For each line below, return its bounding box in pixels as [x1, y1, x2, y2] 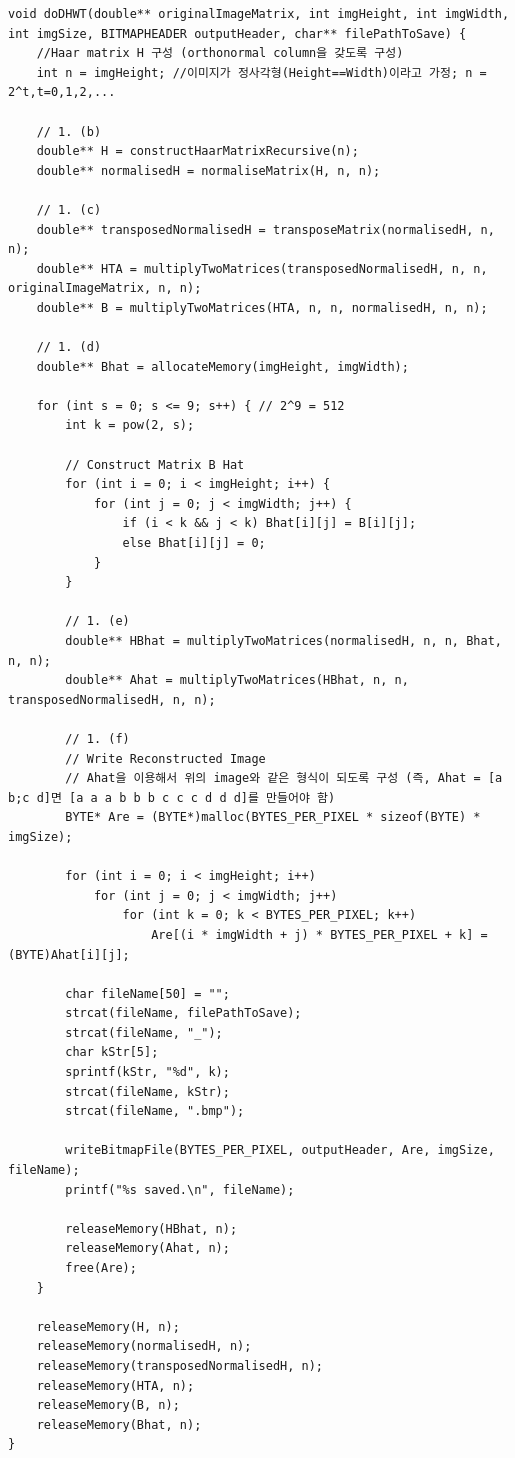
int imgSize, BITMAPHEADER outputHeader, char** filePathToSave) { [8, 26, 467, 41]
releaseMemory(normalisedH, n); [36, 1339, 252, 1354]
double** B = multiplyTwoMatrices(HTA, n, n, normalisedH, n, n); [36, 300, 488, 315]
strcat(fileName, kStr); [65, 1084, 230, 1099]
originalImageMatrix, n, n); [8, 281, 202, 296]
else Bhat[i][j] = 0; [122, 536, 266, 551]
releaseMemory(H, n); [36, 1319, 180, 1334]
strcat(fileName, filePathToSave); [65, 1006, 302, 1021]
